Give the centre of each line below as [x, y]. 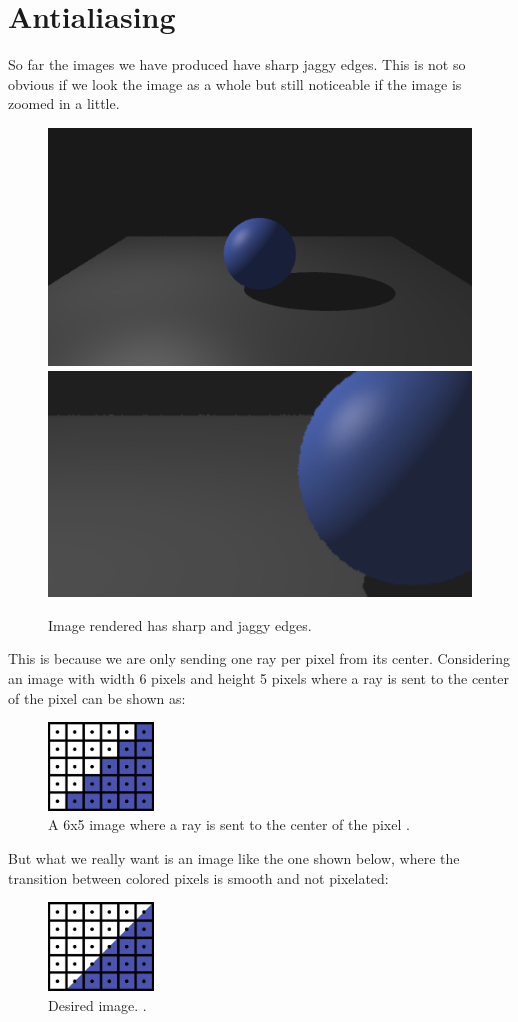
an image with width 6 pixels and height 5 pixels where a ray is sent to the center [258, 678]
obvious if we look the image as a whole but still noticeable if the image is [235, 83]
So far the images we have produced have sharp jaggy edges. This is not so [237, 64]
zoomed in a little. [64, 103]
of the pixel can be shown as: [97, 697]
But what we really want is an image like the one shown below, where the [234, 858]
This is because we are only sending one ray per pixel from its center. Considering [259, 658]
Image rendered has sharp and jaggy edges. [180, 624]
